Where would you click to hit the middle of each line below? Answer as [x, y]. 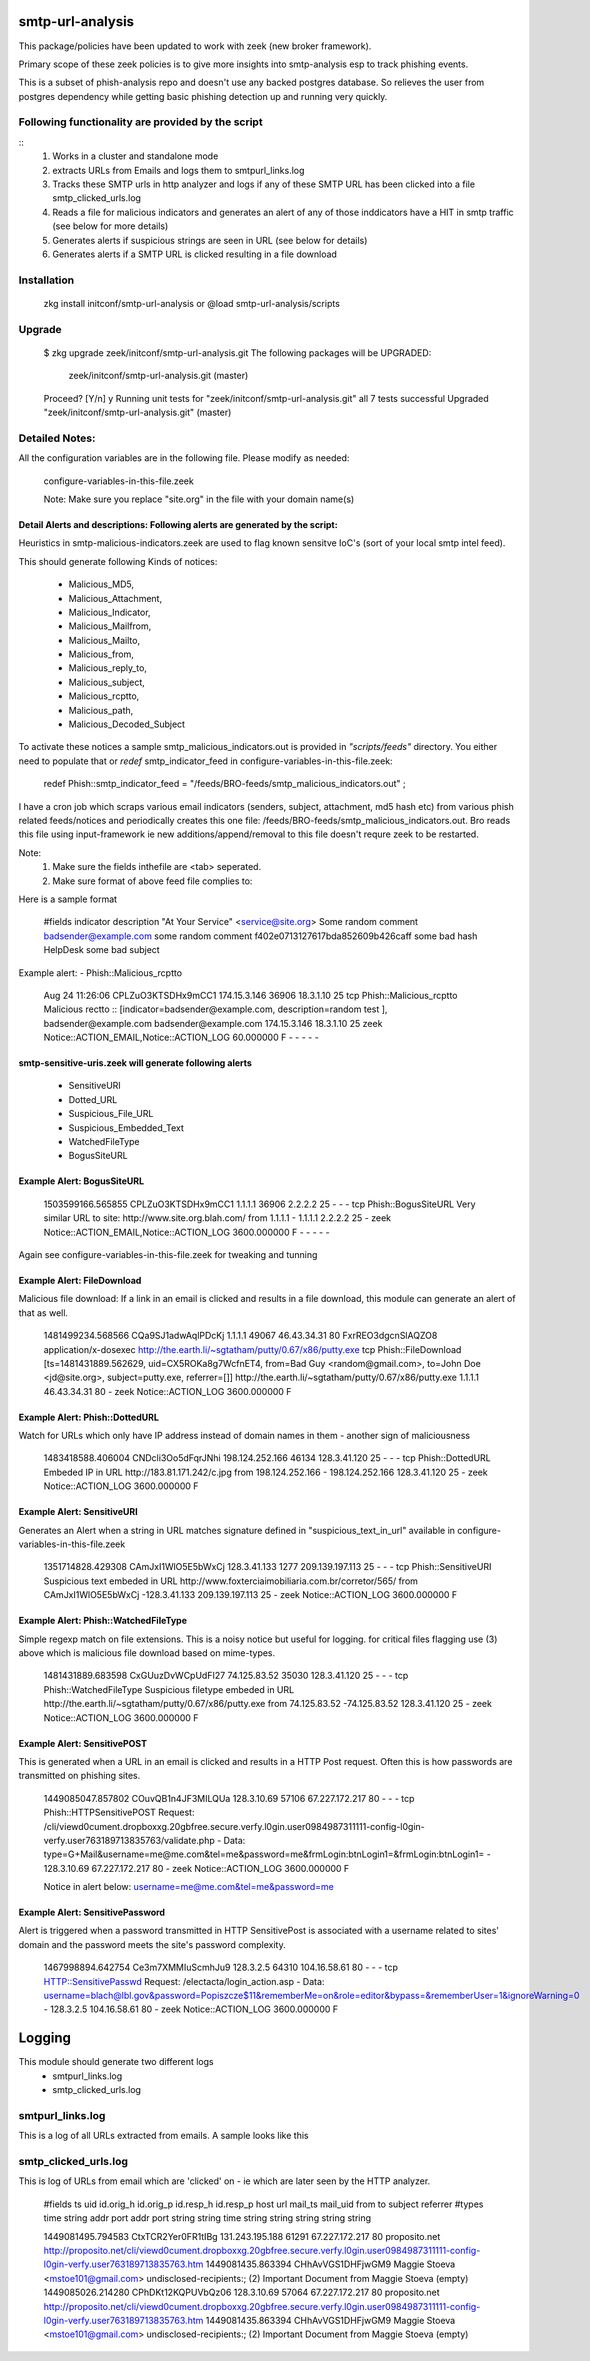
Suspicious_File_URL [111, 1114]
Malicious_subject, [106, 682]
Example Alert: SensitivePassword [91, 1912]
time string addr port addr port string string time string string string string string [207, 2218]
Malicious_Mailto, [104, 640]
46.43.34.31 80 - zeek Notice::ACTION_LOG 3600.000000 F [167, 1391]
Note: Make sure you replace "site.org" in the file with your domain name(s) [199, 499]
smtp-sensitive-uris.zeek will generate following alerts [135, 1063]
